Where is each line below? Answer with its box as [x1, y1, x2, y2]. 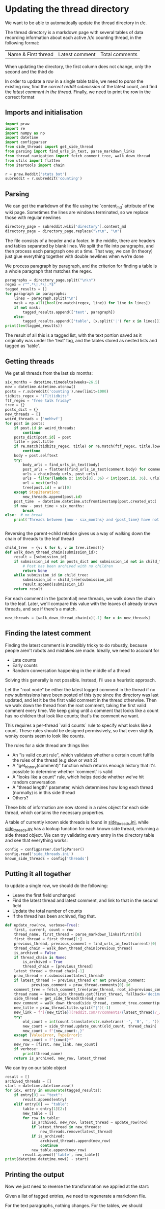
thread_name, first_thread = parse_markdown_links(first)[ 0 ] [14, 932, 141, 937]
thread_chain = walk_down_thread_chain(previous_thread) [14, 946, 133, 951]
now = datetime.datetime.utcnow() [5, 384, 76, 389]
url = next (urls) [23, 481, 58, 486]
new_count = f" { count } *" [23, 1037, 74, 1042]
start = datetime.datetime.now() [5, 1083, 74, 1088]
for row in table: [23, 1115, 60, 1120]
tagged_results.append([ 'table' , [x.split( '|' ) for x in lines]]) [23, 319, 162, 324]
